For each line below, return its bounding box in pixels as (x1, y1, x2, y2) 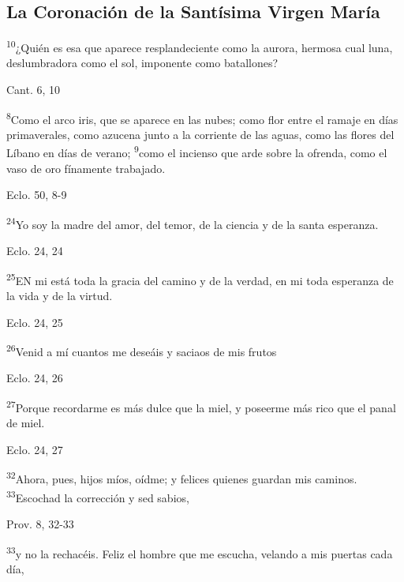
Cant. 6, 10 (6, 81, 61, 98)
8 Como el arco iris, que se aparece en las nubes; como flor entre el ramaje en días (6, 108, 398, 127)
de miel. (6, 415, 45, 431)
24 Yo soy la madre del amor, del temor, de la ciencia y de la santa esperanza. (6, 213, 379, 232)
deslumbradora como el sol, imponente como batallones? (6, 54, 279, 71)
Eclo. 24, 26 (6, 370, 63, 386)
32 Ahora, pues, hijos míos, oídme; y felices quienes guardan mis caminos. (6, 468, 357, 487)
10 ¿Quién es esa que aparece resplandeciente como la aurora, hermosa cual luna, (6, 37, 393, 55)
